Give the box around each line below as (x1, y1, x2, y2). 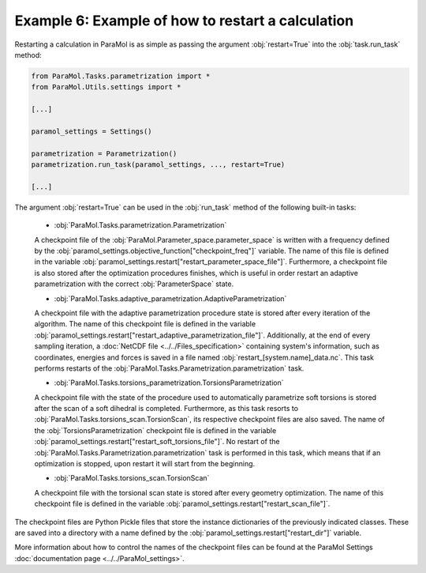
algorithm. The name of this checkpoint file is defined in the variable (34, 319, 256, 329)
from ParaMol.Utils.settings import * (31, 83, 181, 92)
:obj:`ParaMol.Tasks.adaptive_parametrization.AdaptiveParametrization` (54, 293, 287, 303)
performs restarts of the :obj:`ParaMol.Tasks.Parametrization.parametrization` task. (34, 364, 305, 373)
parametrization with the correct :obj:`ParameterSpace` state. (34, 279, 234, 288)
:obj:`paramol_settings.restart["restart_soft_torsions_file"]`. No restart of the (34, 437, 280, 447)
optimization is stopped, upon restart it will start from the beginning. (34, 459, 256, 469)
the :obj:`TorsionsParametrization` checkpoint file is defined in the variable (34, 425, 277, 435)
